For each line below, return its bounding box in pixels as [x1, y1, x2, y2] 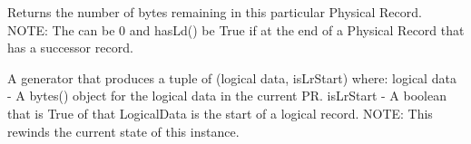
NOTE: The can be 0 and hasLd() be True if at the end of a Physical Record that [7, 20, 465, 39]
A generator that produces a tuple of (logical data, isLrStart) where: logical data [7, 68, 456, 87]
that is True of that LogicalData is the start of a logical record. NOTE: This [7, 103, 433, 122]
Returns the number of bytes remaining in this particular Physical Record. [7, 3, 422, 21]
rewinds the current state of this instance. [7, 121, 240, 140]
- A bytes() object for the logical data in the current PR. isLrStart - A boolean [7, 86, 446, 105]
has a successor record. [7, 38, 133, 57]
